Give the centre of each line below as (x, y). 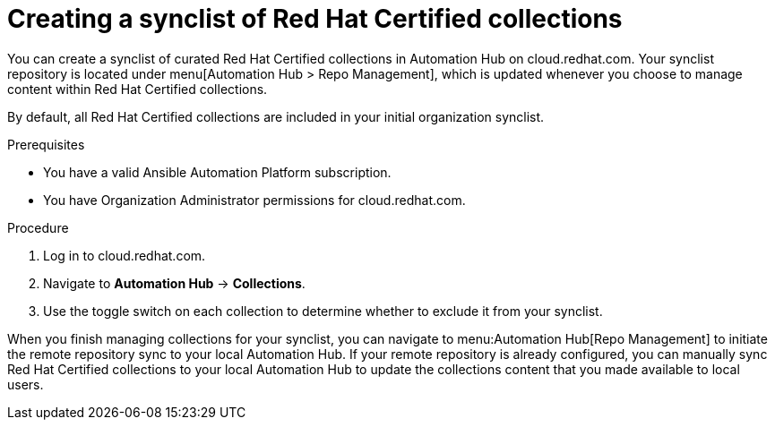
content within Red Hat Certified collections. (138, 89)
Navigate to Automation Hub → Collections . (174, 283)
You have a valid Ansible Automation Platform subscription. (217, 172)
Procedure (38, 227)
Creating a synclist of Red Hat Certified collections (315, 19)
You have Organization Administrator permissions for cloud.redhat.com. (254, 200)
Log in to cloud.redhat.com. (125, 255)
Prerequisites (46, 144)
